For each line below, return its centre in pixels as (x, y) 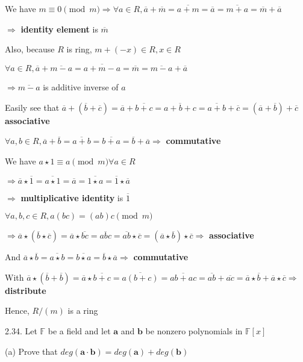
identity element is (59, 29)
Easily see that (32, 107)
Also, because (30, 49)
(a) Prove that (31, 351)
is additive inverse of (81, 87)
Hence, (17, 311)
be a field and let (79, 330)
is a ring (83, 311)
